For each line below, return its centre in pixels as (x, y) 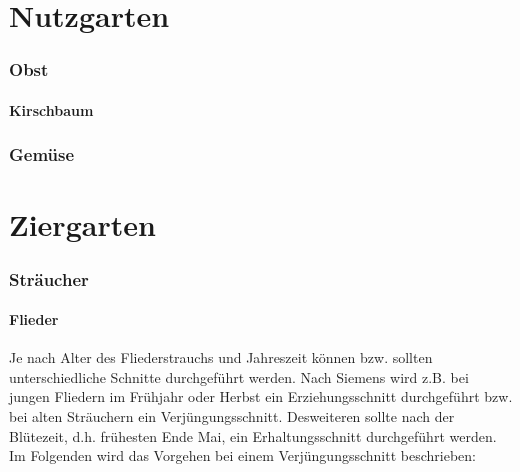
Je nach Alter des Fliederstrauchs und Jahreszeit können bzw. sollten (221, 357)
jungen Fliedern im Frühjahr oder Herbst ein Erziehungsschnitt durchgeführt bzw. (261, 396)
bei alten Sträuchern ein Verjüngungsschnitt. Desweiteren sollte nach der (232, 416)
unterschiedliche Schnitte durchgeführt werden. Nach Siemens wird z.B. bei (239, 376)
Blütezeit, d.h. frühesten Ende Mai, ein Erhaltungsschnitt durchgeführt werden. (253, 435)
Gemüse (42, 154)
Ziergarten (82, 224)
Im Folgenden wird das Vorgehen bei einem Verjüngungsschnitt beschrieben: (242, 455)
